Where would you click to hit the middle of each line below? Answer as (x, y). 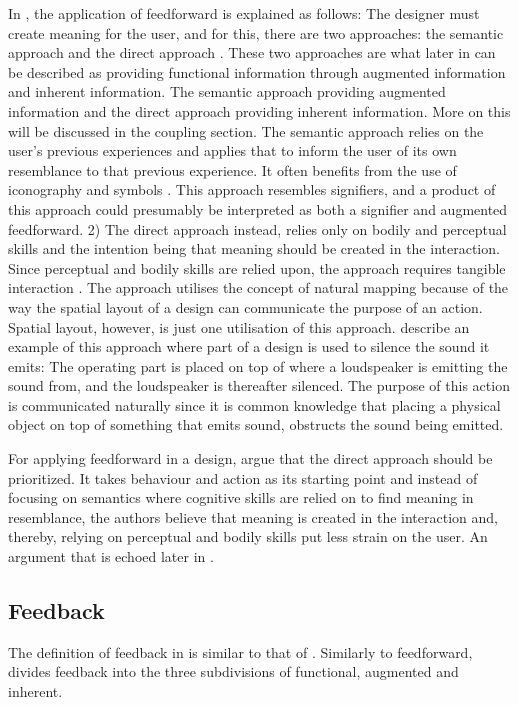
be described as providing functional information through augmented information (257, 71)
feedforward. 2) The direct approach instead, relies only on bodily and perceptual (257, 228)
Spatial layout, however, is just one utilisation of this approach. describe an (239, 326)
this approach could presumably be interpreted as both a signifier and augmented (258, 208)
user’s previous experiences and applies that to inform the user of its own (232, 150)
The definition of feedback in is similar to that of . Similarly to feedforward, (240, 651)
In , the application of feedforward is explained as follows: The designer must (244, 13)
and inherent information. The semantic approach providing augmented (227, 91)
